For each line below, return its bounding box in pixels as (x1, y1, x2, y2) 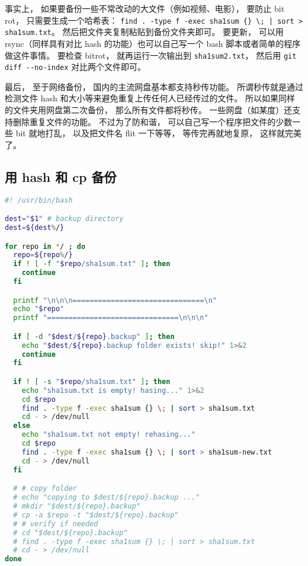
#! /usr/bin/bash (5, 196, 73, 204)
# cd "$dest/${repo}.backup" (13, 528, 128, 537)
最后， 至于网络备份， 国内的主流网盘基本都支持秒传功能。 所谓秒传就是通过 (5, 80, 303, 92)
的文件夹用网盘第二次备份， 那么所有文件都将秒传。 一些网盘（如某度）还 (5, 104, 293, 116)
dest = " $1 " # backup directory (5, 215, 124, 223)
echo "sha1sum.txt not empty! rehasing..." (21, 430, 196, 439)
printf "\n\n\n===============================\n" (13, 296, 217, 305)
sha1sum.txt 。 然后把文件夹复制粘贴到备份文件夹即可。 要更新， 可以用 (5, 25, 284, 38)
